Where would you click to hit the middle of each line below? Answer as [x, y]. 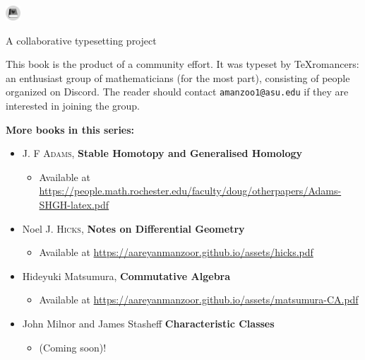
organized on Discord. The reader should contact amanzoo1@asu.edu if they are [177, 92]
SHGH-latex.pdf [74, 204]
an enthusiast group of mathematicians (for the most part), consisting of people [178, 77]
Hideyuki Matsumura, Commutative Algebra [126, 275]
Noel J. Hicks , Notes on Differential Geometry [133, 228]
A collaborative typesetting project [81, 40]
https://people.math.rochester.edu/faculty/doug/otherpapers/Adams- [190, 191]
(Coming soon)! [73, 347]
